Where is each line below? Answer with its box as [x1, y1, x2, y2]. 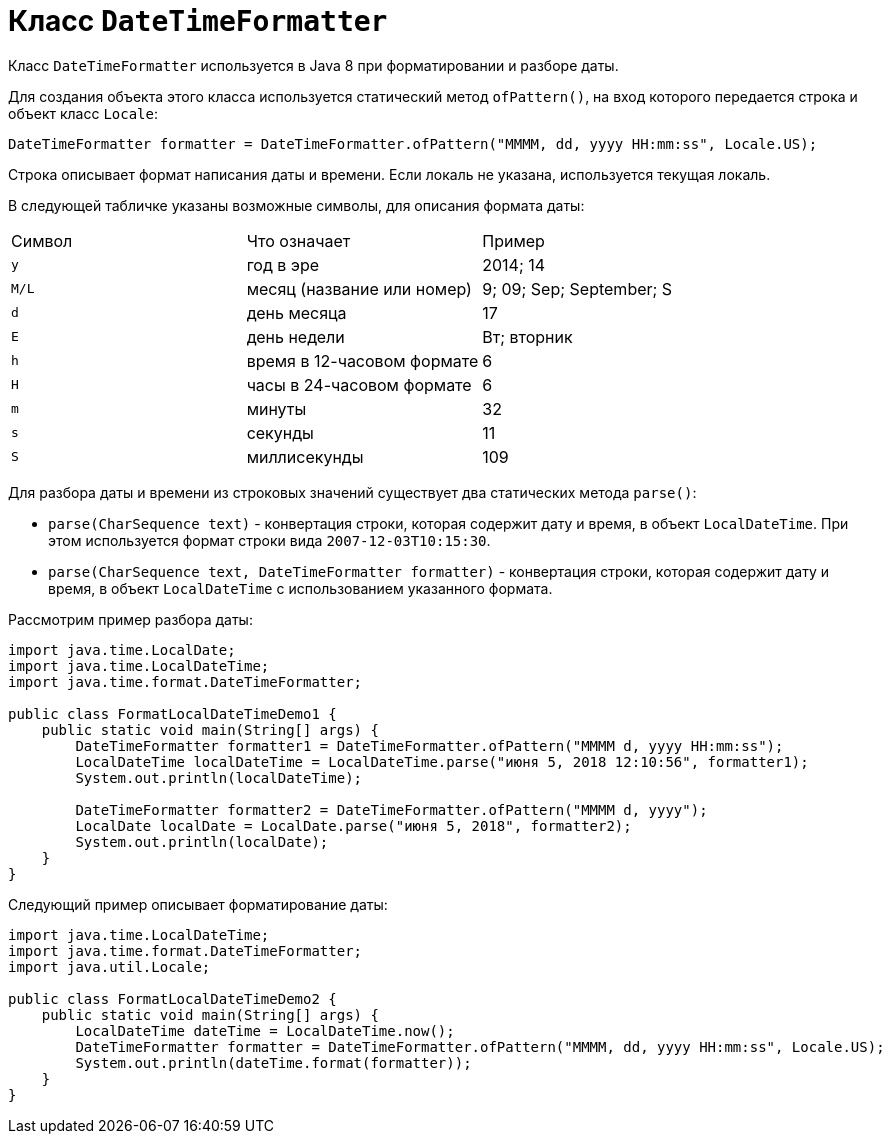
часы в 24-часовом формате [246, 374, 472, 395]
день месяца [246, 302, 347, 323]
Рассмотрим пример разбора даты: [8, 610, 253, 628]
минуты [246, 398, 307, 419]
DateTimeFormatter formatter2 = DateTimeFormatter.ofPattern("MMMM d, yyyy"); [75, 801, 708, 818]
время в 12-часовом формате [246, 350, 479, 371]
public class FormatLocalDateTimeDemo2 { [8, 990, 337, 1007]
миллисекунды [246, 446, 364, 467]
